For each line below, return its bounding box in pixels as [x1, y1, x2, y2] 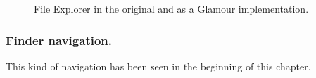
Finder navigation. [6, 31, 112, 48]
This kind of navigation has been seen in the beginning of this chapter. [6, 58, 311, 73]
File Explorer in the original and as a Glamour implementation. [34, 1, 309, 15]
